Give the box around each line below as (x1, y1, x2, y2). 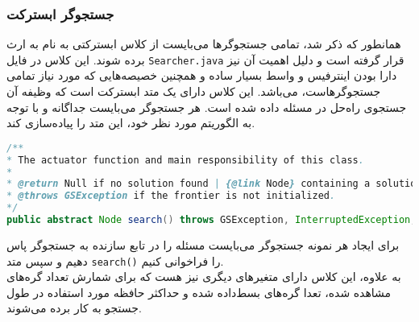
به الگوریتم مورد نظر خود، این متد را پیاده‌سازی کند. (6, 114, 255, 131)
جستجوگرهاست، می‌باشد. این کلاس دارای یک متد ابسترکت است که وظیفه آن (6, 83, 381, 100)
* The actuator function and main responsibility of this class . (6, 154, 364, 166)
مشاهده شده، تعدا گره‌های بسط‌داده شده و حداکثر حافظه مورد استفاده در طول (6, 283, 392, 300)
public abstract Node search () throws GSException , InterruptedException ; (6, 214, 417, 226)
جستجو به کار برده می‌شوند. (6, 299, 142, 316)
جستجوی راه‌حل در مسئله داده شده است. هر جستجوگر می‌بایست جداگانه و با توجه (6, 98, 407, 115)
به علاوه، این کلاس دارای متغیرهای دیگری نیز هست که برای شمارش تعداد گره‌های (6, 268, 401, 285)
